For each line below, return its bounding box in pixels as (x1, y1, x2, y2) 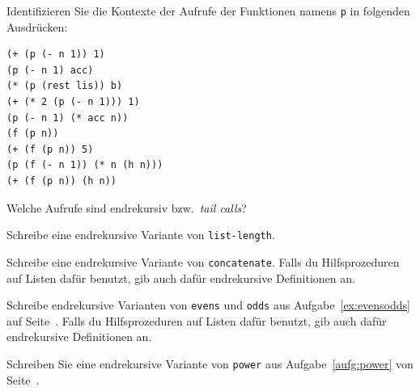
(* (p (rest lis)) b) (6, 80, 123, 92)
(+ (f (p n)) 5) (6, 143, 94, 155)
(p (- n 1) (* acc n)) (6, 111, 129, 124)
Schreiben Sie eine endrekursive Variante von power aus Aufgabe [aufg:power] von (6, 355, 414, 372)
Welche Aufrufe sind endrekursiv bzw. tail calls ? (6, 199, 247, 216)
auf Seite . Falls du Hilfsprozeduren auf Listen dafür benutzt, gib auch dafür (6, 312, 387, 329)
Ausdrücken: (6, 18, 68, 35)
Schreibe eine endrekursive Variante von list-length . (6, 226, 275, 243)
